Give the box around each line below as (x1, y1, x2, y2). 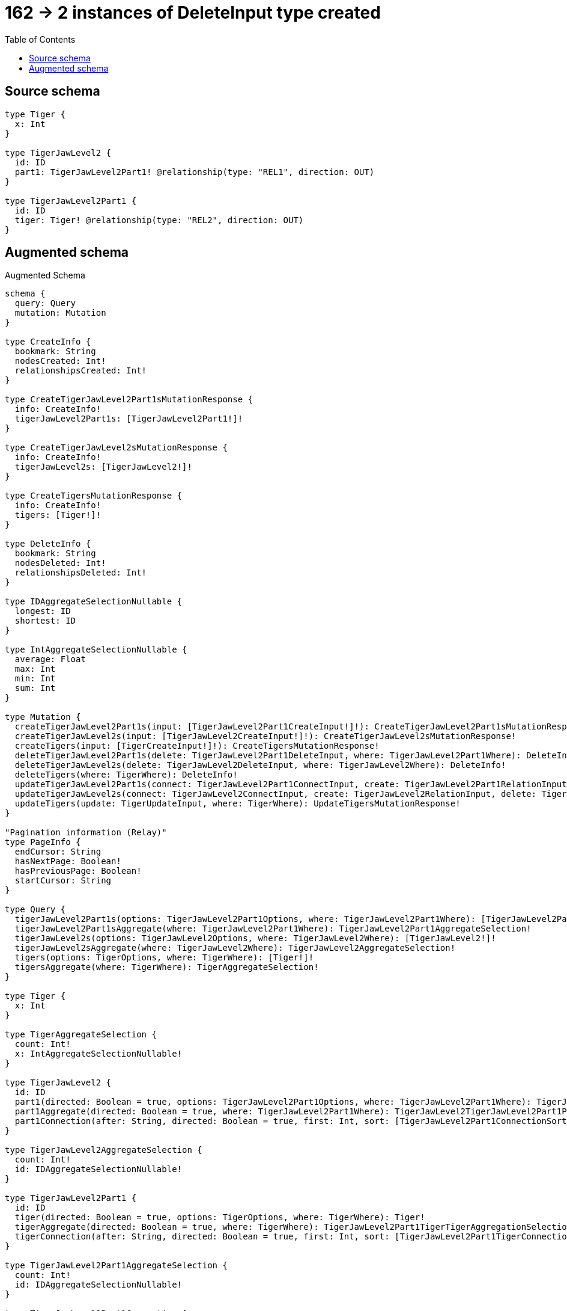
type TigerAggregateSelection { (5, 1030, 157, 1040)
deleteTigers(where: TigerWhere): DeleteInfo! (14, 770, 238, 780)
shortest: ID (14, 616, 76, 626)
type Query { (5, 904, 66, 915)
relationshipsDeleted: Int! (14, 568, 147, 578)
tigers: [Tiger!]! (14, 510, 102, 520)
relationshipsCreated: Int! (14, 366, 147, 376)
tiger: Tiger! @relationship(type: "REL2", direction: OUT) (14, 215, 304, 225)
